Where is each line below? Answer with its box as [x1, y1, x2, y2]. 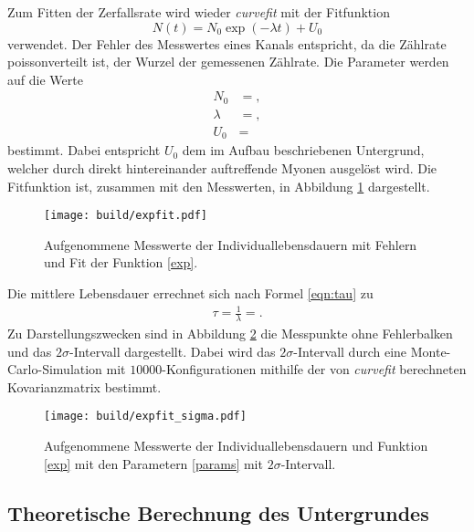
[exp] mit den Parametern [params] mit [44, 454, 263, 473]
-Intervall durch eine [293, 341, 407, 360]
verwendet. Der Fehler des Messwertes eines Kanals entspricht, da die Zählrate [7, 34, 447, 53]
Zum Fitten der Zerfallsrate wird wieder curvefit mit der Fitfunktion [7, 3, 390, 21]
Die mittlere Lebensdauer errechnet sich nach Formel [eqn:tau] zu [7, 284, 374, 302]
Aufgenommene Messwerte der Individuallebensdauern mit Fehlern [44, 235, 417, 254]
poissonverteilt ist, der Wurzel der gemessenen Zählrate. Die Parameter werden [7, 52, 449, 71]
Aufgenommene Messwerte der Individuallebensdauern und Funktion [44, 436, 428, 454]
